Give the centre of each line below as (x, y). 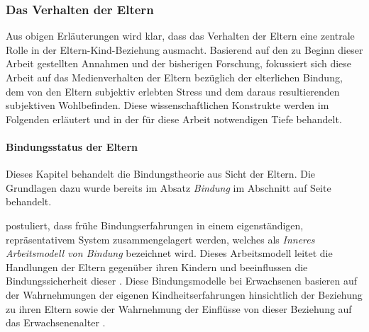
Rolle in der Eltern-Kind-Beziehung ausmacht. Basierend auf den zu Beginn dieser (184, 49)
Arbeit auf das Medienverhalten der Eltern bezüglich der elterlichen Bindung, (174, 77)
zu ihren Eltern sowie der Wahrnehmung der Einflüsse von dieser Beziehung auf (179, 308)
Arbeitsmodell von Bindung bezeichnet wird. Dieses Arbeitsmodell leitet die (169, 253)
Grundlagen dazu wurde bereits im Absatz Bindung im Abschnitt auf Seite (169, 187)
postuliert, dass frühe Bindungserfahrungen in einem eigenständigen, (155, 225)
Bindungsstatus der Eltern (72, 146)
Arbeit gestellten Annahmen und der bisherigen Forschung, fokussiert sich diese (179, 63)
